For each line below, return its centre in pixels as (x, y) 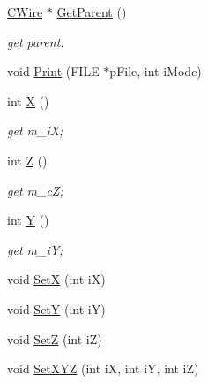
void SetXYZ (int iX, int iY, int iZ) (103, 369)
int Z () (27, 160)
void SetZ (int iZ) (55, 338)
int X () (28, 100)
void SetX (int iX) (56, 279)
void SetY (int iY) (56, 308)
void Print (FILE (53, 71)
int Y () (28, 220)
